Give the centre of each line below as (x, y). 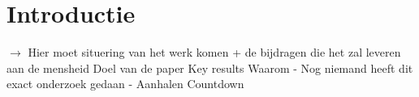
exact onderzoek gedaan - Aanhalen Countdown (125, 84)
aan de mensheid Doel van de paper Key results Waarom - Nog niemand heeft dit (210, 67)
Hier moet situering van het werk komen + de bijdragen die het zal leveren (214, 52)
